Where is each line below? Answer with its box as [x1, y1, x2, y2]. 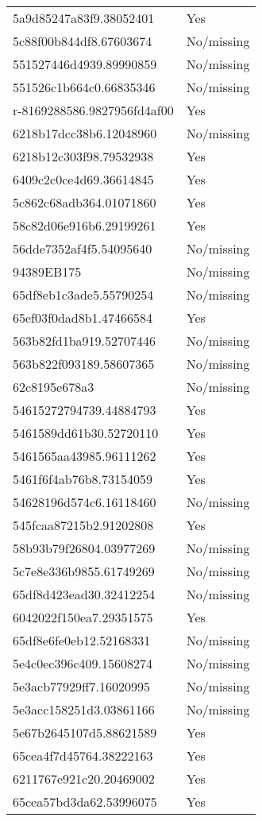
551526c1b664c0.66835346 [13, 78, 156, 96]
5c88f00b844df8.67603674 [13, 32, 152, 50]
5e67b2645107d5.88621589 [13, 723, 157, 742]
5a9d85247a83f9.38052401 [13, 9, 155, 27]
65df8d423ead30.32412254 [13, 585, 156, 603]
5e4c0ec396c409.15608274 [13, 654, 152, 672]
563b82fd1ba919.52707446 [13, 331, 156, 350]
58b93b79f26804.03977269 [13, 539, 156, 557]
